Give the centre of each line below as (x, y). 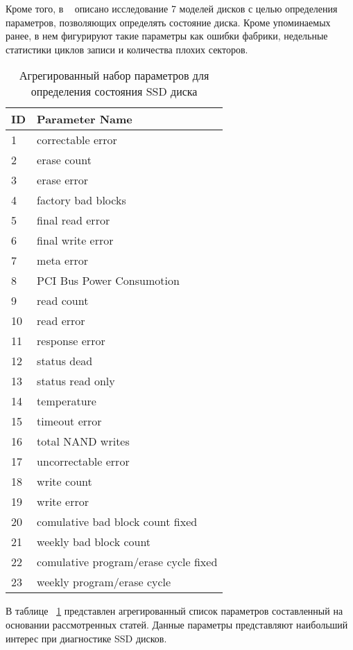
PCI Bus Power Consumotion (108, 281)
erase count (64, 160)
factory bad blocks (81, 200)
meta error (62, 261)
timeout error (69, 421)
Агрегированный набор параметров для (114, 76)
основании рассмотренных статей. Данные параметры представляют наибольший (177, 624)
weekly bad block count (94, 542)
